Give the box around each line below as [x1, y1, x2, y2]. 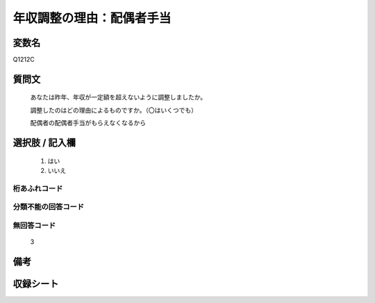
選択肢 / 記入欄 [12, 137, 76, 149]
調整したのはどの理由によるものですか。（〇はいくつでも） [30, 106, 198, 114]
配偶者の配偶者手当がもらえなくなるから [30, 119, 146, 127]
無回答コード [12, 220, 56, 230]
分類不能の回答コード [12, 202, 85, 212]
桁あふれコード [12, 183, 63, 193]
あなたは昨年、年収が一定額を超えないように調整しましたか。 [30, 93, 207, 101]
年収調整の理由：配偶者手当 [12, 10, 172, 26]
